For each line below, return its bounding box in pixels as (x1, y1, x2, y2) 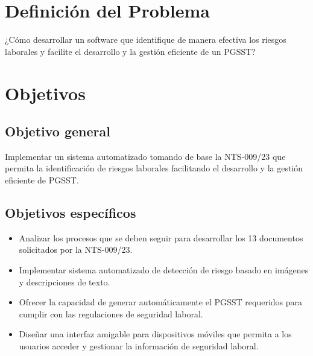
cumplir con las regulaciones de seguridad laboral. (19, 307, 203, 320)
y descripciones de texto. (19, 275, 110, 288)
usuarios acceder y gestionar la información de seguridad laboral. (19, 340, 259, 352)
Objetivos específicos (5, 203, 136, 222)
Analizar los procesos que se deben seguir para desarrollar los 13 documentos (19, 231, 303, 244)
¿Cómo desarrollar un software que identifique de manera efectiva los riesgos (5, 33, 286, 46)
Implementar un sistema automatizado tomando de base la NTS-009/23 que (5, 150, 286, 162)
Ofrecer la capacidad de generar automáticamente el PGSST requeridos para (19, 296, 303, 308)
